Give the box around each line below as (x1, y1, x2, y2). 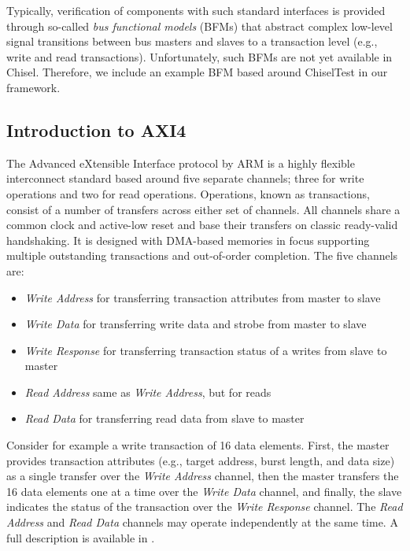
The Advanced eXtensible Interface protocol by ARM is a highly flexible (6, 154, 355, 171)
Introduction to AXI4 (6, 117, 187, 142)
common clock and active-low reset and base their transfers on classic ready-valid (6, 216, 398, 233)
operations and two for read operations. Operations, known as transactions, (6, 185, 370, 202)
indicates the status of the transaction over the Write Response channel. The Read (6, 498, 403, 515)
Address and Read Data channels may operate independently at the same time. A (6, 514, 398, 531)
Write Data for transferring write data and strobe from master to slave (24, 316, 367, 332)
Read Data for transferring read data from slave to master (24, 410, 305, 427)
